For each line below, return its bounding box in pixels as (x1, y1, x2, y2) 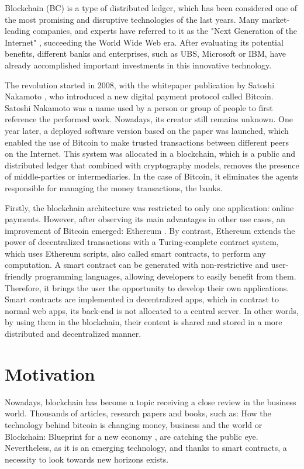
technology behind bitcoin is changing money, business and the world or (5, 418, 262, 430)
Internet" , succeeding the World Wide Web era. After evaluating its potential (5, 36, 284, 48)
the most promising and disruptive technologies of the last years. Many (5, 13, 259, 25)
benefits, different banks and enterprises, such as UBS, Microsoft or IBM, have (5, 47, 286, 60)
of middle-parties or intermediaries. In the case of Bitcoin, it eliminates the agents (5, 170, 299, 182)
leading (5, 25, 30, 37)
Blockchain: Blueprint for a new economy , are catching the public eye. (5, 430, 258, 442)
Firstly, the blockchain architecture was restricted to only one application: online (5, 201, 294, 213)
